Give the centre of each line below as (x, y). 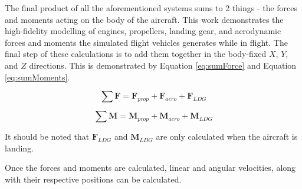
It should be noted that (47, 136)
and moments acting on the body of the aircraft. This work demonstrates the (144, 19)
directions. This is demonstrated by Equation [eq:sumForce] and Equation (163, 65)
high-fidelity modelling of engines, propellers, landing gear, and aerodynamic (143, 31)
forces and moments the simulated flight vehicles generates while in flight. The (146, 42)
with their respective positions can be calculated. (93, 179)
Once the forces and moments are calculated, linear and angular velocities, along (150, 168)
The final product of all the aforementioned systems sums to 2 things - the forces (151, 8)
